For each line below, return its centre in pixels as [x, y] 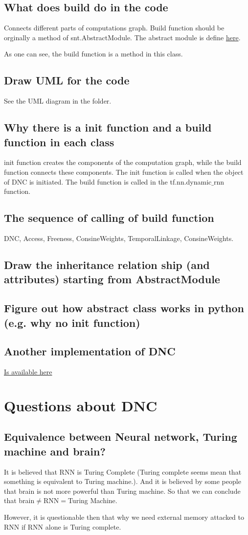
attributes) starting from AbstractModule [112, 279]
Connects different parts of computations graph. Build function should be [114, 28]
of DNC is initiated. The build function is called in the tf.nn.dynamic [108, 181]
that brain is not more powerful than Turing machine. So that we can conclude [122, 491]
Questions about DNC [81, 405]
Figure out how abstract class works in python [124, 308]
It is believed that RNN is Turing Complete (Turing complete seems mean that [123, 471]
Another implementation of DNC [90, 351]
